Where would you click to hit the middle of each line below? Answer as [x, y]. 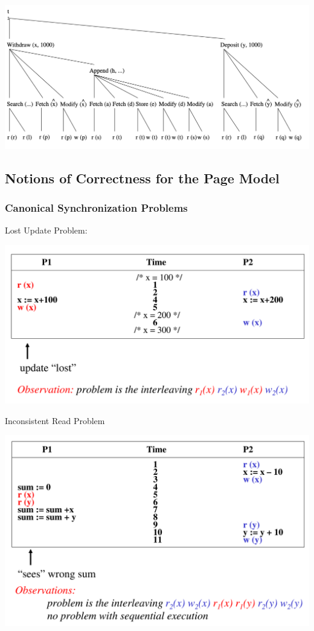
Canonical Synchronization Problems [96, 208]
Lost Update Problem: [46, 230]
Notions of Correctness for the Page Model [142, 178]
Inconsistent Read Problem [55, 420]
